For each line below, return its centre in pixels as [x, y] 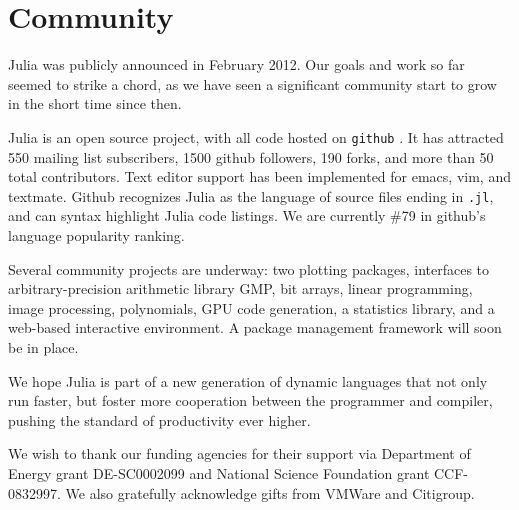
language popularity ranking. [96, 235]
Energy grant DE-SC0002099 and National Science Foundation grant [219, 472]
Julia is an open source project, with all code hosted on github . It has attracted [256, 136]
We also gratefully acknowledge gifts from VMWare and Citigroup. [270, 492]
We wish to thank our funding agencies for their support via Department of [239, 453]
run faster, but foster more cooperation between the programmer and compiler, [250, 400]
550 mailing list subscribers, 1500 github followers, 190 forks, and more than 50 [251, 156]
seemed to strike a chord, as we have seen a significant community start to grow [252, 83]
